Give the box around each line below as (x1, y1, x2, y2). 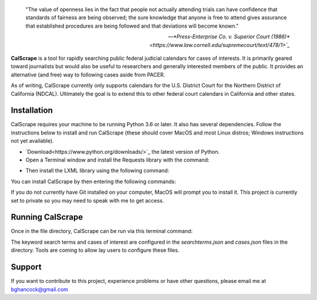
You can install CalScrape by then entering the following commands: (11, 178, 176, 185)
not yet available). (11, 137, 54, 144)
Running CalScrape (11, 212, 83, 223)
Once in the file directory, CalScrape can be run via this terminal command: (11, 228, 193, 235)
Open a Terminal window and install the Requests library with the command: (25, 156, 210, 163)
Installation (11, 106, 53, 116)
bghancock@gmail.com (11, 285, 69, 293)
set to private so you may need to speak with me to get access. (11, 197, 164, 204)
